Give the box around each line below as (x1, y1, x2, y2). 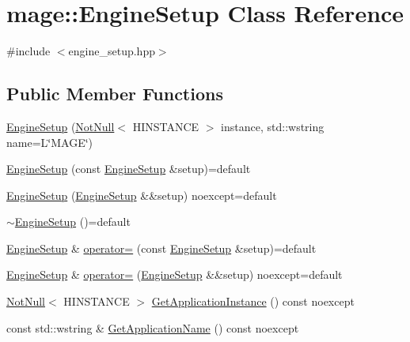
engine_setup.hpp (68, 43, 155, 59)
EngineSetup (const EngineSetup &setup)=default (6, 160, 251, 177)
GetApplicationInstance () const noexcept (151, 293, 355, 310)
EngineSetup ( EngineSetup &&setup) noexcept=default (6, 186, 277, 203)
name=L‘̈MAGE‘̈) (6, 133, 93, 150)
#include (6, 43, 51, 59)
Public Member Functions (6, 81, 223, 106)
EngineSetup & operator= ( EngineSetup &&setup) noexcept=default (6, 266, 343, 283)
